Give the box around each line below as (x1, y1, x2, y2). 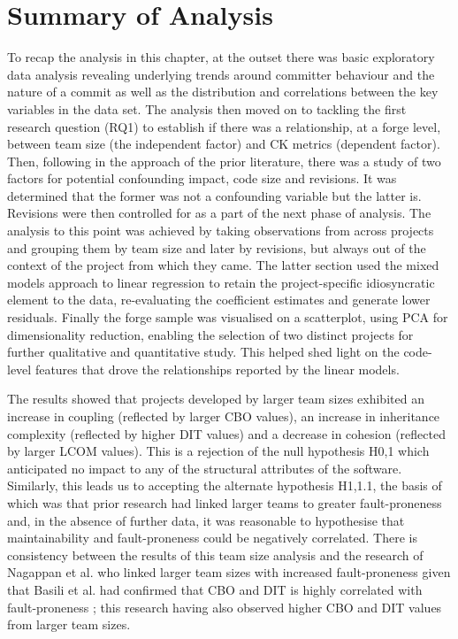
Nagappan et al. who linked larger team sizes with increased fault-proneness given (7, 563, 451, 581)
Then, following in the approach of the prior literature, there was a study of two (7, 151, 441, 170)
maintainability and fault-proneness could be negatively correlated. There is (7, 528, 417, 547)
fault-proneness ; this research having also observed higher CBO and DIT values (7, 597, 442, 616)
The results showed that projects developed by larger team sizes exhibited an (7, 389, 424, 408)
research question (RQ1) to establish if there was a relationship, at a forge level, (7, 117, 441, 135)
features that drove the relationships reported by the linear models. (34, 359, 400, 378)
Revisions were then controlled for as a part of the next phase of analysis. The (7, 204, 431, 222)
